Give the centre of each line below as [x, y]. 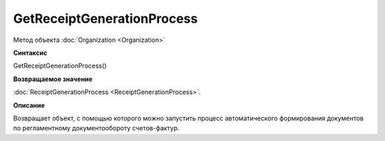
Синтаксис [30, 53]
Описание [29, 105]
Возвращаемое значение [53, 79]
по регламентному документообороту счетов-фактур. [96, 128]
